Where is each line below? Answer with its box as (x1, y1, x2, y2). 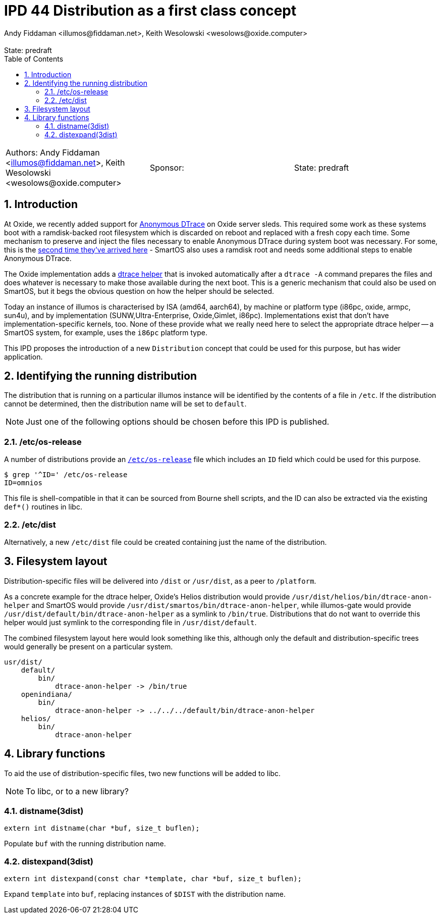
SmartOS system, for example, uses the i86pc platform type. (4, 328, 208, 337)
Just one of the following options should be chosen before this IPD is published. (26, 417, 329, 427)
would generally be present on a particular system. (4, 642, 173, 651)
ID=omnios (4, 479, 42, 487)
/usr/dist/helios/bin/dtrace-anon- (292, 592, 432, 601)
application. (4, 352, 43, 361)
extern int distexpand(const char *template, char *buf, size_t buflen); (4, 875, 302, 883)
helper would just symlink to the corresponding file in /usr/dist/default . (4, 618, 257, 627)
